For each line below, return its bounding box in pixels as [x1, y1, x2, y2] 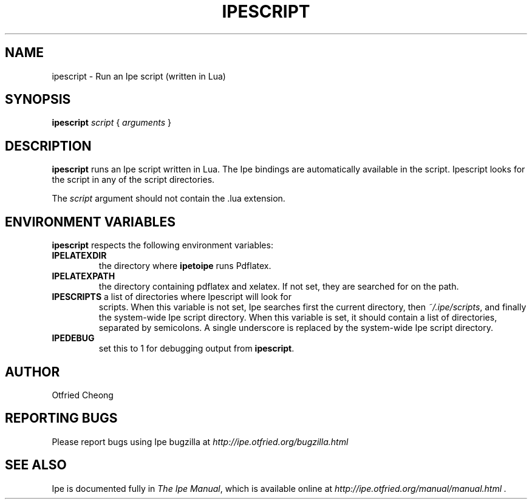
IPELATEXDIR [52, 250, 107, 261]
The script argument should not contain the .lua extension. [52, 193, 285, 204]
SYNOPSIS [5, 92, 71, 107]
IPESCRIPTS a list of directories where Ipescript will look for [52, 291, 292, 302]
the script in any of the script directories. [52, 174, 215, 185]
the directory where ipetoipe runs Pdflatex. [98, 261, 271, 271]
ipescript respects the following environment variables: [52, 240, 273, 251]
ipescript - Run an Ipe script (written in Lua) [52, 70, 226, 81]
